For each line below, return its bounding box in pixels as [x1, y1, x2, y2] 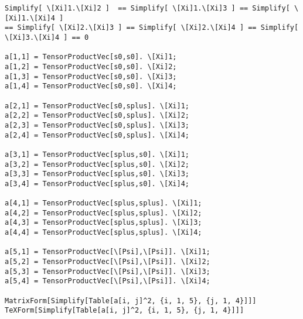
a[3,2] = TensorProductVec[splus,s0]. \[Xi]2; [5, 160, 189, 169]
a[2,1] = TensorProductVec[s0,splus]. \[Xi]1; [5, 101, 189, 110]
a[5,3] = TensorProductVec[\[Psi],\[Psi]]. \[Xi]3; [5, 267, 210, 276]
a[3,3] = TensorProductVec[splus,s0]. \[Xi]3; [5, 170, 189, 179]
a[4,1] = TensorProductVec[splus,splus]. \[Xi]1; [5, 199, 202, 208]
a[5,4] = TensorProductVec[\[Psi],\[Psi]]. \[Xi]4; [5, 277, 210, 286]
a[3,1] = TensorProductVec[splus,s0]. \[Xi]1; [5, 150, 189, 159]
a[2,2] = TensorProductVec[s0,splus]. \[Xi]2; [5, 111, 189, 120]
